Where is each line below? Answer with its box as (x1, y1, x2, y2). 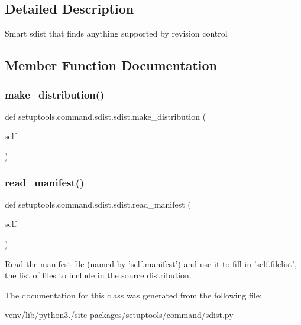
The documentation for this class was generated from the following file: (5, 288, 262, 301)
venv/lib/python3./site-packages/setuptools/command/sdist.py (5, 308, 234, 321)
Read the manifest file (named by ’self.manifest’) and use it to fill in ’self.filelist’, (5, 257, 297, 270)
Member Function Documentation (5, 56, 218, 74)
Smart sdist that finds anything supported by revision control (5, 27, 228, 40)
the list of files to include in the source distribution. (5, 269, 192, 281)
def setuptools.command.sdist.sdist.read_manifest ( (5, 198, 191, 210)
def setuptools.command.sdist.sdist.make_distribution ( (5, 110, 206, 122)
